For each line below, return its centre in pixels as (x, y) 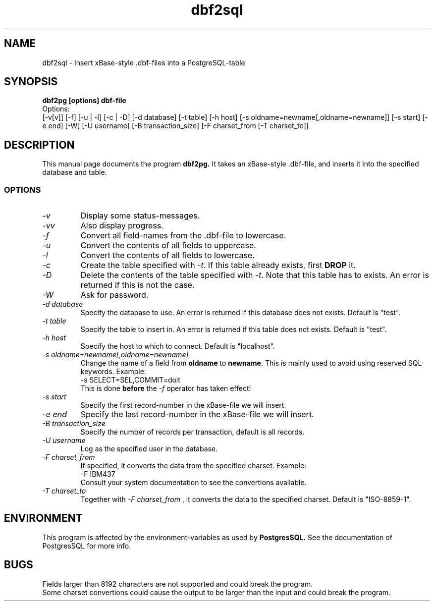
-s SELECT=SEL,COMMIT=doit (130, 380)
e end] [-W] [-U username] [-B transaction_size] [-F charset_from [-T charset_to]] (175, 126)
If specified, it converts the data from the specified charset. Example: (193, 466)
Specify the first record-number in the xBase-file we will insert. (183, 405)
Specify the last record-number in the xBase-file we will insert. (197, 414)
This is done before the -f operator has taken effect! (166, 388)
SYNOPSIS (31, 82)
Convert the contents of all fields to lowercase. (167, 255)
